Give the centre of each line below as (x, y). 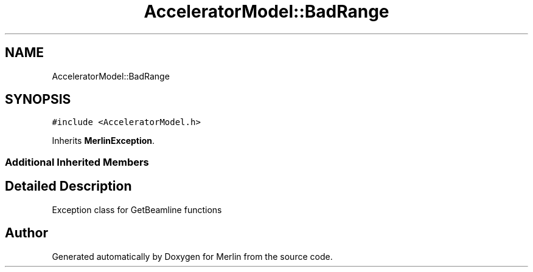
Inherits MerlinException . (103, 141)
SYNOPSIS (38, 100)
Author (26, 233)
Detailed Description (68, 186)
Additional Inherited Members (77, 162)
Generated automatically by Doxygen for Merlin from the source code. (192, 256)
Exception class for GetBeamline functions (137, 209)
